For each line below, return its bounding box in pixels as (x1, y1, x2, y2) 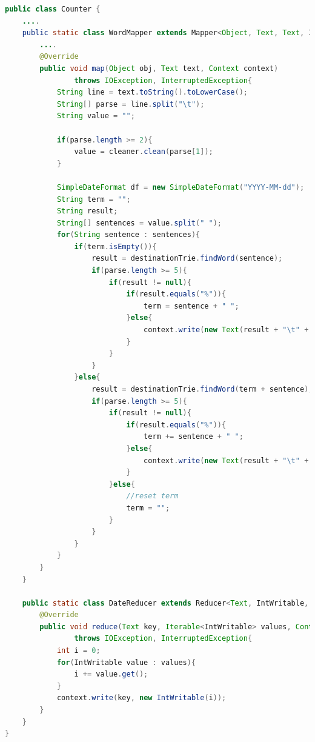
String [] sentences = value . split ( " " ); (56, 218, 222, 227)
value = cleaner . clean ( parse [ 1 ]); (74, 147, 213, 156)
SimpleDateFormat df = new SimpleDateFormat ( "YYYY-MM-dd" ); (56, 182, 305, 192)
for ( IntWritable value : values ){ (56, 658, 196, 667)
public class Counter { (5, 5, 101, 13)
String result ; (56, 207, 118, 216)
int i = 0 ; (56, 646, 101, 655)
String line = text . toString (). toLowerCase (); (56, 88, 248, 97)
